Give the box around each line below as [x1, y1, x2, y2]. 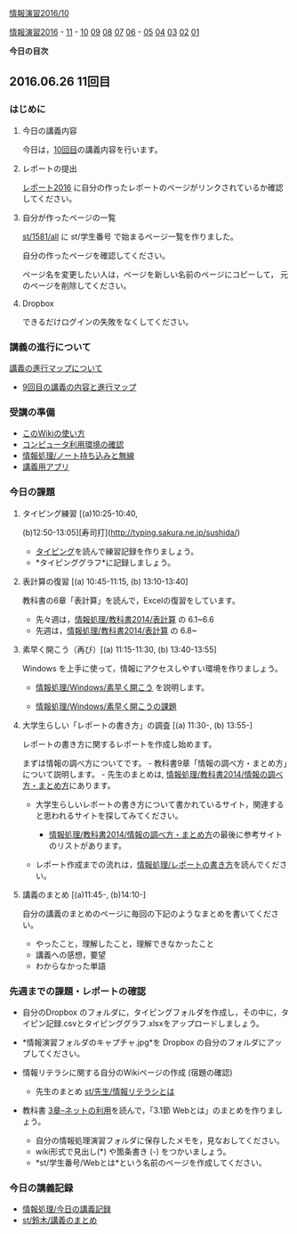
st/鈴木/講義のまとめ [21, 1215, 98, 1226]
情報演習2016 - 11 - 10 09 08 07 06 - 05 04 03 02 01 [9, 27, 200, 37]
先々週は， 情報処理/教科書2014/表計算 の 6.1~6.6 [35, 613, 215, 624]
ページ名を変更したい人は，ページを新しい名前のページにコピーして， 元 [21, 268, 289, 279]
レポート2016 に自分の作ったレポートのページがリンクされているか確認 [21, 182, 284, 193]
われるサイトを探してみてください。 [51, 810, 184, 820]
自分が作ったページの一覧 [21, 212, 116, 223]
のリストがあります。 [48, 840, 126, 851]
